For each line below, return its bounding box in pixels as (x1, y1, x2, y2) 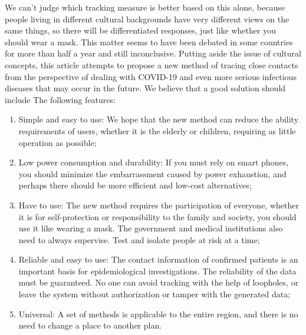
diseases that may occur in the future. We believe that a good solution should (5, 82, 286, 94)
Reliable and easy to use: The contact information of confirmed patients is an (18, 253, 298, 266)
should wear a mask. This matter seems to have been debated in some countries (5, 35, 293, 48)
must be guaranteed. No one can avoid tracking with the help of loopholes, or (18, 276, 299, 288)
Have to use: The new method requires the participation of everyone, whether (18, 198, 299, 211)
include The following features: (5, 93, 116, 105)
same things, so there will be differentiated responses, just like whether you (5, 24, 276, 37)
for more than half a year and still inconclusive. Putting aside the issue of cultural (5, 47, 301, 59)
